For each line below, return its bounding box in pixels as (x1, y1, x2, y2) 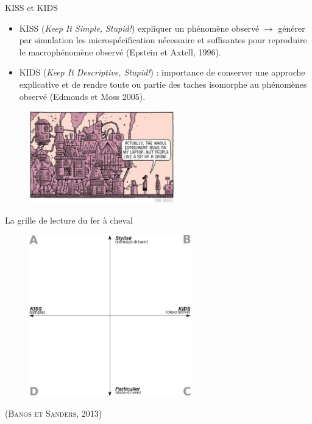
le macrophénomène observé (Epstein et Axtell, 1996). (19, 45, 221, 58)
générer (278, 21, 305, 34)
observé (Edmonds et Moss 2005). (19, 90, 146, 102)
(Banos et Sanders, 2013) (5, 406, 102, 419)
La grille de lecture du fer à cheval (5, 213, 133, 226)
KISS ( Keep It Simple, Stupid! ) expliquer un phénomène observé (19, 21, 260, 34)
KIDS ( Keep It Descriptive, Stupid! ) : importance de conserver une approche (19, 66, 305, 79)
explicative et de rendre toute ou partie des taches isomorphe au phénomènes (19, 77, 307, 90)
